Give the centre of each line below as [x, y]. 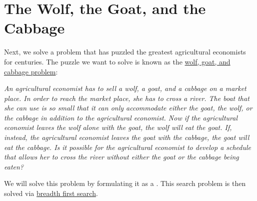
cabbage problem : [31, 71]
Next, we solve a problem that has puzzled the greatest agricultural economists [125, 52]
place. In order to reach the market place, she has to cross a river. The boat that [127, 98]
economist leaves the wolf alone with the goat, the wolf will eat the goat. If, [118, 127]
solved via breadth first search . [51, 193]
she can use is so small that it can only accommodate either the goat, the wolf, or [128, 108]
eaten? [14, 166]
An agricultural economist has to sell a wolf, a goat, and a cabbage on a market [125, 88]
